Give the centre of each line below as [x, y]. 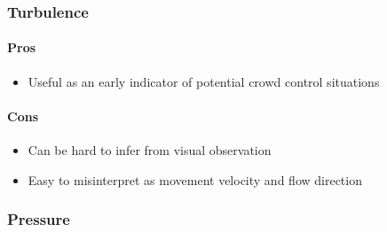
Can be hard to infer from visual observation [150, 150]
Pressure [39, 219]
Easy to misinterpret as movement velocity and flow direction [195, 179]
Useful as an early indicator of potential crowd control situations [204, 81]
